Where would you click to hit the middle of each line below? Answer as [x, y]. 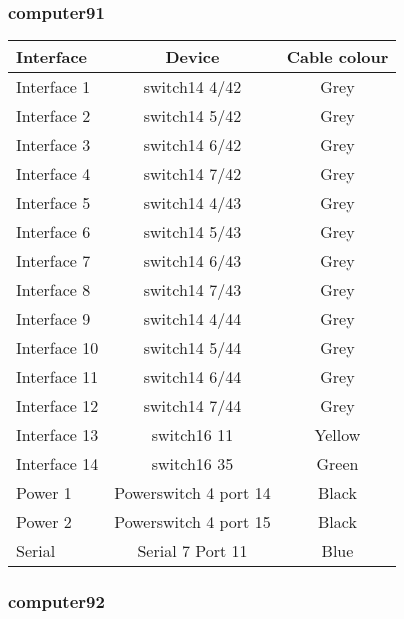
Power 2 [44, 522]
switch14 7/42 [192, 174]
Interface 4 [53, 174]
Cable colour [337, 57]
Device [192, 57]
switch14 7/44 [192, 406]
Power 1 [44, 493]
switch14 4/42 [192, 87]
